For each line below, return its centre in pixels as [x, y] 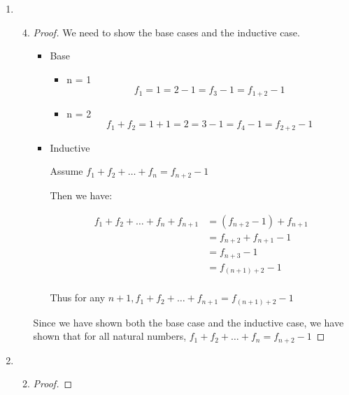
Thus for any [78, 297]
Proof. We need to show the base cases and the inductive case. [166, 32]
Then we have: [81, 195]
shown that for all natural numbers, [110, 336]
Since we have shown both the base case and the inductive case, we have [188, 322]
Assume [66, 171]
